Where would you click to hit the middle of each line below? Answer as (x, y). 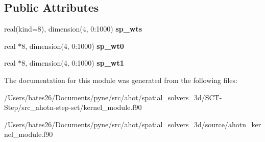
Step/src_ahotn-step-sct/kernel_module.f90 (73, 107)
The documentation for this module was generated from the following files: (121, 80)
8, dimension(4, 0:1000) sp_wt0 (73, 46)
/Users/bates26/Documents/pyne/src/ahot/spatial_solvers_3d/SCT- (113, 97)
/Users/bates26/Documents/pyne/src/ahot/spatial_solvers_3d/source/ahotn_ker (133, 124)
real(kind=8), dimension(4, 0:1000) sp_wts (73, 29)
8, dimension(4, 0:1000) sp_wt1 (73, 63)
